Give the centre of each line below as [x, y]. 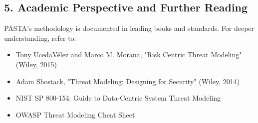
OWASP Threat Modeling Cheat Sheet [75, 114]
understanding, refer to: [40, 38]
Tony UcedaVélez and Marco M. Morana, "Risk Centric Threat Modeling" [129, 55]
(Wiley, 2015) [36, 64]
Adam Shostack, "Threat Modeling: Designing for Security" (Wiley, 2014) [128, 81]
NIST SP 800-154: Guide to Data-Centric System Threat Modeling [118, 98]
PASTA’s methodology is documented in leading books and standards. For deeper [129, 28]
